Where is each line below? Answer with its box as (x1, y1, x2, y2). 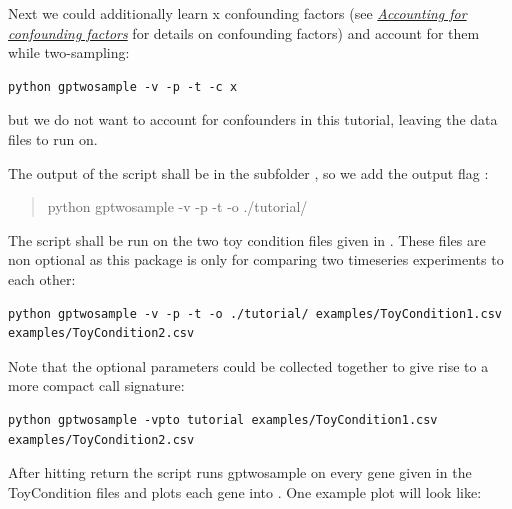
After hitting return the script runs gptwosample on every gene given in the (8, 462, 472, 483)
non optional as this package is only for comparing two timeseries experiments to (8, 249, 504, 270)
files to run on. (8, 128, 98, 149)
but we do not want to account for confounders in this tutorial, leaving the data (8, 109, 498, 130)
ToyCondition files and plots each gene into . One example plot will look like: (8, 481, 482, 502)
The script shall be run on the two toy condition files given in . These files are (8, 229, 486, 250)
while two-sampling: (8, 42, 130, 63)
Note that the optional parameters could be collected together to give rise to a (8, 355, 489, 376)
